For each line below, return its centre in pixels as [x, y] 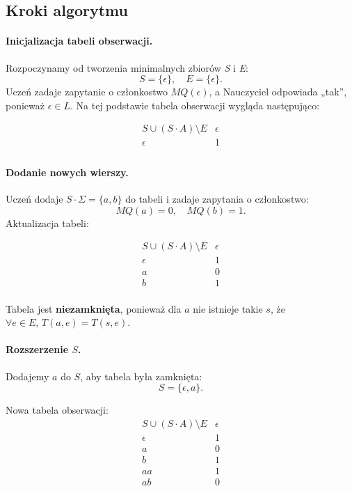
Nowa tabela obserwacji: [57, 410]
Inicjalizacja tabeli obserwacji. [79, 41]
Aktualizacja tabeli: [47, 223]
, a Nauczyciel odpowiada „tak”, [278, 92]
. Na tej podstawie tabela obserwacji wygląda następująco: [195, 105]
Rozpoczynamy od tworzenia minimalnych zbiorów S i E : [127, 67]
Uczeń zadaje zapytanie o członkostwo [87, 92]
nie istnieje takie [228, 308]
